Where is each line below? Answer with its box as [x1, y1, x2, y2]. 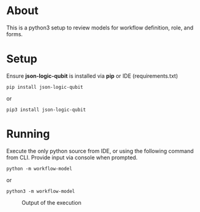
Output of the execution [21, 199, 81, 206]
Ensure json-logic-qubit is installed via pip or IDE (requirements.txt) [6, 72, 179, 80]
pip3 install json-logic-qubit [6, 107, 86, 113]
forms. [6, 30, 23, 37]
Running [6, 127, 50, 141]
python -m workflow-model [6, 165, 72, 172]
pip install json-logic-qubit [6, 84, 84, 90]
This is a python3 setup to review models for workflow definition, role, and [6, 24, 194, 31]
